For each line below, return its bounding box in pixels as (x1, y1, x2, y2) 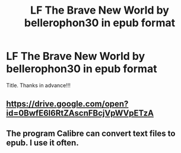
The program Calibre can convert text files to (6, 128, 176, 138)
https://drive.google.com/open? (6, 99, 129, 109)
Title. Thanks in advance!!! (6, 81, 71, 89)
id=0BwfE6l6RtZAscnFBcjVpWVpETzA (6, 108, 154, 119)
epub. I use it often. (6, 138, 79, 148)
